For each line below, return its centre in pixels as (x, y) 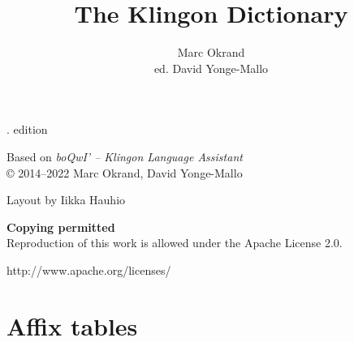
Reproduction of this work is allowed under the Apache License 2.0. (175, 243)
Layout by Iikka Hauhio (66, 200)
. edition (27, 129)
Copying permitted (61, 227)
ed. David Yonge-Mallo (211, 68)
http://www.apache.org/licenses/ (89, 269)
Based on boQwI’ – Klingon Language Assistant (125, 156)
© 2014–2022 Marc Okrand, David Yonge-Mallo (125, 172)
